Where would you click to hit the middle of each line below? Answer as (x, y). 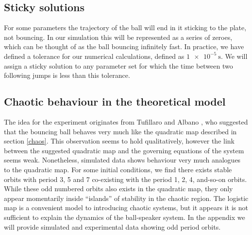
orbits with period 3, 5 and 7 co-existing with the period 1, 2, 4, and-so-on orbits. (126, 179)
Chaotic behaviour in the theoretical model (115, 101)
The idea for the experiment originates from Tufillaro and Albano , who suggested (126, 121)
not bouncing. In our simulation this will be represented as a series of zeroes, (118, 37)
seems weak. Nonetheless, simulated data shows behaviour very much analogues (122, 160)
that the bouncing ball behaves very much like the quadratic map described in (120, 131)
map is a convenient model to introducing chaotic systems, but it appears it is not (126, 208)
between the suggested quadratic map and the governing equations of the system (124, 150)
